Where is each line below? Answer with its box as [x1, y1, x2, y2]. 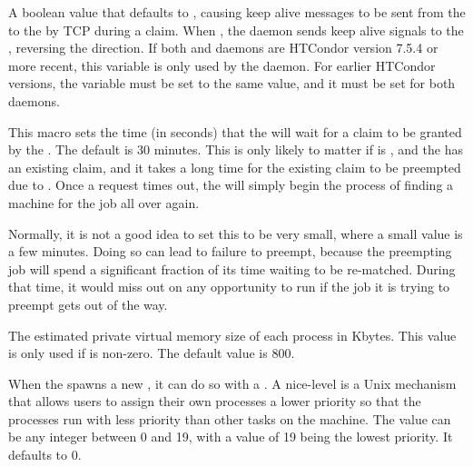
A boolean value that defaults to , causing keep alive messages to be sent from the [8, 3, 466, 21]
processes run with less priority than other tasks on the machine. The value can [8, 409, 451, 428]
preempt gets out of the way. [8, 294, 168, 313]
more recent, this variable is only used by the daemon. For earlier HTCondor [8, 55, 436, 75]
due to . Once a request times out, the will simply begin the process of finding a [8, 175, 454, 194]
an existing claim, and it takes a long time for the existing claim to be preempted [8, 157, 461, 176]
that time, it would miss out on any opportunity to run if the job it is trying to [8, 277, 450, 296]
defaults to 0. [8, 445, 82, 464]
